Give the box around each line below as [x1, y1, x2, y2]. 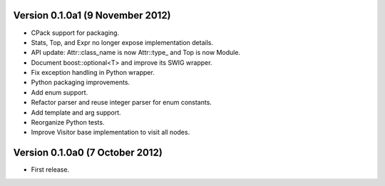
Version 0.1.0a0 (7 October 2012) [13, 147, 163, 159]
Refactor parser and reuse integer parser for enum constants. [31, 98, 212, 107]
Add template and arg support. [31, 108, 121, 117]
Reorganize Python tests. [31, 118, 105, 127]
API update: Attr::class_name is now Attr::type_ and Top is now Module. [31, 48, 241, 57]
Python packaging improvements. [31, 78, 130, 87]
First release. [31, 165, 70, 174]
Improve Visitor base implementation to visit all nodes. [31, 128, 190, 137]
